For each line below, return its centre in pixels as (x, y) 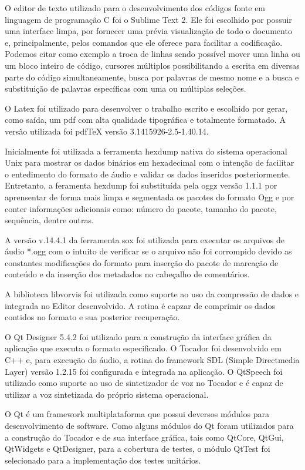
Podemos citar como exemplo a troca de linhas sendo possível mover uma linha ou (152, 54)
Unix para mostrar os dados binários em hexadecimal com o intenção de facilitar (150, 162)
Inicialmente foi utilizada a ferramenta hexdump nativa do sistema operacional (146, 151)
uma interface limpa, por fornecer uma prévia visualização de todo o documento (148, 31)
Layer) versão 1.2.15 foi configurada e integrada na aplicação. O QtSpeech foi (144, 371)
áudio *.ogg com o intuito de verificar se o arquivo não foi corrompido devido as (148, 251)
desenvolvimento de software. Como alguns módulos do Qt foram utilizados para (149, 425)
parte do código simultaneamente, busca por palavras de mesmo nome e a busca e (152, 77)
